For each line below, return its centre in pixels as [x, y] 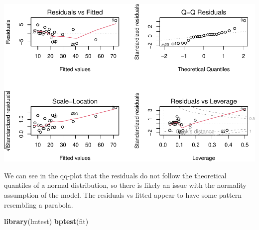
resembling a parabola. [39, 204]
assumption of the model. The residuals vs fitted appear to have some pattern [123, 195]
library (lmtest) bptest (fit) [46, 221]
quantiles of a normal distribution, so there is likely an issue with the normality [125, 185]
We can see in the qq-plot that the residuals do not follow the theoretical [115, 175]
